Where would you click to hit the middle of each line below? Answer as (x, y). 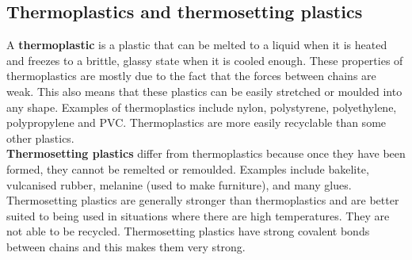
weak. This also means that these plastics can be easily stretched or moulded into (204, 91)
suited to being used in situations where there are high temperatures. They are (198, 215)
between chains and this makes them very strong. (126, 246)
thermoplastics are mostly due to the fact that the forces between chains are (191, 76)
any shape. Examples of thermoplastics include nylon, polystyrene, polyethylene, (202, 107)
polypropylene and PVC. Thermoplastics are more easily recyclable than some (196, 122)
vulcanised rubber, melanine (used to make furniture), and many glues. (179, 184)
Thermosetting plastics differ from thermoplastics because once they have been (206, 153)
